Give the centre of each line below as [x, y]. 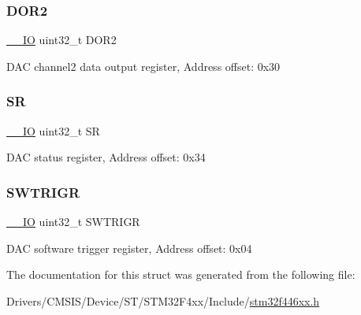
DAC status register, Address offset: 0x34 [106, 157]
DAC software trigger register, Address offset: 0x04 [129, 248]
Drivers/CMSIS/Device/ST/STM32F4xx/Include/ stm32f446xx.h [163, 300]
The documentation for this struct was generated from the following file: [181, 274]
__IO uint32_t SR [53, 130]
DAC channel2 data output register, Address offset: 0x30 [143, 66]
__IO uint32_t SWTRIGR [73, 222]
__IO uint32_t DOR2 [61, 40]
